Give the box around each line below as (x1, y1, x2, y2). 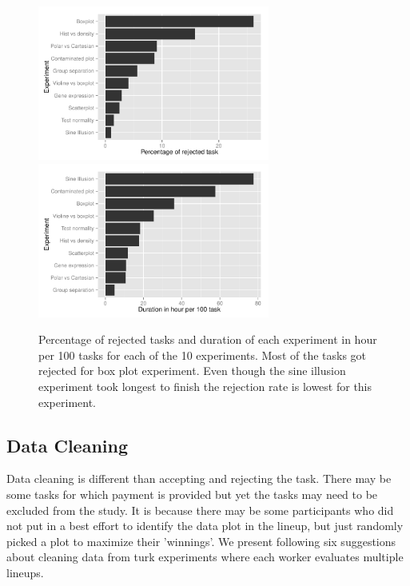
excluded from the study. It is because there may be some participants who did (6, 501, 394, 518)
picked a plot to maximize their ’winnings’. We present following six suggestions (6, 532, 396, 549)
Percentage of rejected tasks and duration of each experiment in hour (38, 331, 377, 348)
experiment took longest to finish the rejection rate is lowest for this (38, 377, 372, 394)
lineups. (6, 564, 44, 580)
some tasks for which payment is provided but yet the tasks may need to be (6, 485, 378, 502)
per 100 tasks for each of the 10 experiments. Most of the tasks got (38, 346, 367, 363)
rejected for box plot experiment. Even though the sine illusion (38, 362, 346, 379)
